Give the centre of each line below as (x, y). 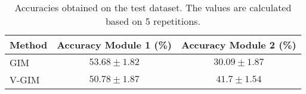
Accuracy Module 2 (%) (239, 45)
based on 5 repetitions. (153, 21)
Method (29, 45)
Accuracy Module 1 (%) (114, 45)
